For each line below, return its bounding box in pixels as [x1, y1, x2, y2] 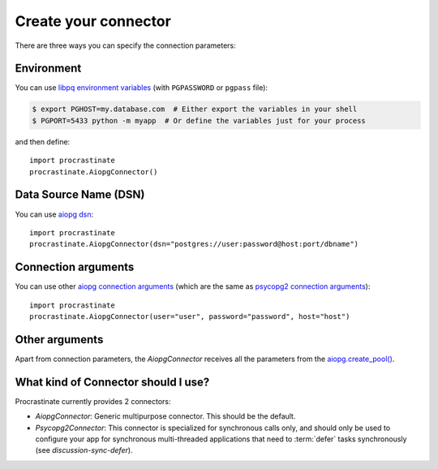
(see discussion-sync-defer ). [35, 445, 133, 455]
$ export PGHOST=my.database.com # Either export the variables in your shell [32, 105, 358, 114]
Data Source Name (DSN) [15, 187, 145, 202]
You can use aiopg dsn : [15, 209, 94, 219]
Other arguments [15, 333, 104, 346]
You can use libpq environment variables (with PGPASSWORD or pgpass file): [15, 83, 268, 93]
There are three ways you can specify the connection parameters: [15, 41, 237, 50]
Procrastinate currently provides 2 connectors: [15, 396, 171, 406]
